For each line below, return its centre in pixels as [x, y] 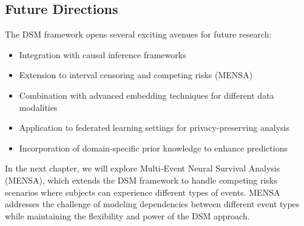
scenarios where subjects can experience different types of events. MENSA [143, 192]
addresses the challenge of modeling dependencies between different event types [152, 204]
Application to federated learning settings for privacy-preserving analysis [154, 128]
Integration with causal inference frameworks [103, 54]
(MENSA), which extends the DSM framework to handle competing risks [141, 180]
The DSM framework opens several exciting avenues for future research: [138, 34]
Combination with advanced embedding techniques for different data [147, 95]
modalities [38, 107]
